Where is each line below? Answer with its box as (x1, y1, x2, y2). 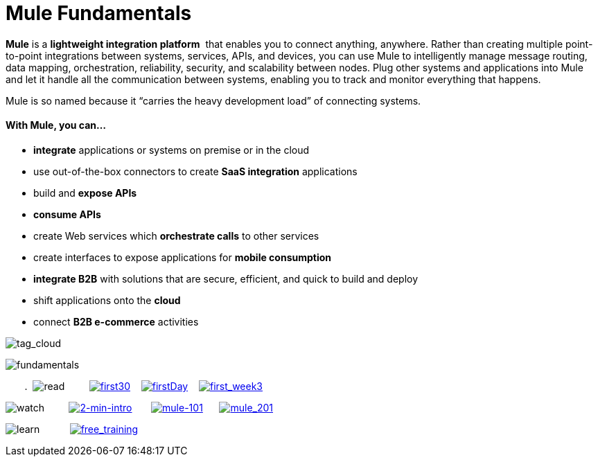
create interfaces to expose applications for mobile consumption (33, 251, 332, 263)
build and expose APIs (33, 186, 137, 199)
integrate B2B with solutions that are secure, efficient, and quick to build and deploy (33, 272, 419, 285)
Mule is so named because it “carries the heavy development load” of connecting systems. (6, 94, 421, 107)
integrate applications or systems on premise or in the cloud (33, 143, 310, 156)
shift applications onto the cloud (33, 294, 181, 306)
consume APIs (33, 208, 101, 220)
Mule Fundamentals (6, 1, 192, 25)
